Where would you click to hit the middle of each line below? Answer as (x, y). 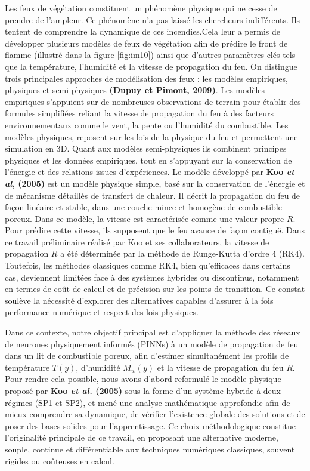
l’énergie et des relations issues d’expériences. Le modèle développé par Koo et (150, 172)
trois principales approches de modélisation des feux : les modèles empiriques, (146, 78)
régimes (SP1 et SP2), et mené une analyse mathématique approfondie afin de (148, 402)
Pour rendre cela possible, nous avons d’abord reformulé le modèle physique (143, 379)
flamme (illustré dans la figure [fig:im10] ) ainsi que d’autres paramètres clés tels (150, 55)
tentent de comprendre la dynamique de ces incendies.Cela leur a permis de (142, 31)
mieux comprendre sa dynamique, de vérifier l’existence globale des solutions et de (155, 414)
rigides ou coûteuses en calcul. (60, 461)
